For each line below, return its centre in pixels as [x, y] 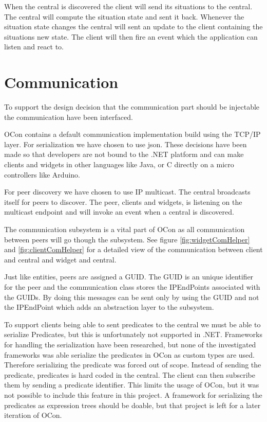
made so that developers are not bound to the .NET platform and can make [124, 154]
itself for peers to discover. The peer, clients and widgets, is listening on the [123, 201]
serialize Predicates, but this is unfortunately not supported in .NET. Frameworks [133, 334]
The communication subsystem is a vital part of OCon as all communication [125, 229]
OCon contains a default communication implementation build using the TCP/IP [132, 134]
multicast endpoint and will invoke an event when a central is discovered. [119, 212]
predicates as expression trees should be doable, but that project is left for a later [132, 405]
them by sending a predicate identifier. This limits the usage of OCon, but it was [132, 385]
